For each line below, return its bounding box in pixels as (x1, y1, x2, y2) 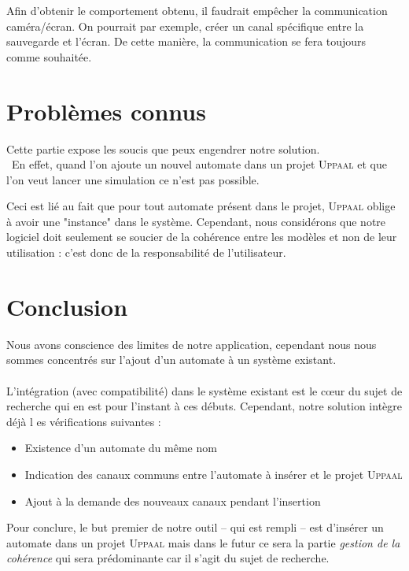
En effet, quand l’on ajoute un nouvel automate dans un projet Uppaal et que (11, 156, 387, 172)
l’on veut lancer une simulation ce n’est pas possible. (6, 171, 260, 187)
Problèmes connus (6, 95, 206, 127)
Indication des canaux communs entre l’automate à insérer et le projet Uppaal (24, 465, 403, 482)
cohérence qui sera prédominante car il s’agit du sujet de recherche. (6, 550, 330, 566)
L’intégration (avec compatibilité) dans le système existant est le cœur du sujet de (6, 382, 403, 399)
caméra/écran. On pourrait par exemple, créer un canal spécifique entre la (6, 17, 364, 34)
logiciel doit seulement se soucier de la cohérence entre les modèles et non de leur (6, 228, 397, 245)
